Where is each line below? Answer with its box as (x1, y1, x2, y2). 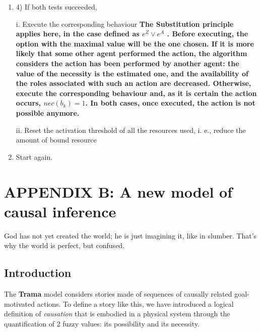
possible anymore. (16, 107, 80, 118)
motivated (4, 298, 35, 309)
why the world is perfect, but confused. (4, 240, 125, 251)
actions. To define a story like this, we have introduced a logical (37, 298, 234, 309)
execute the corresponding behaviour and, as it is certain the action (16, 87, 257, 98)
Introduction (4, 265, 72, 280)
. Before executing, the (167, 28, 248, 39)
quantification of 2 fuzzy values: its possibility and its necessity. (4, 318, 200, 328)
